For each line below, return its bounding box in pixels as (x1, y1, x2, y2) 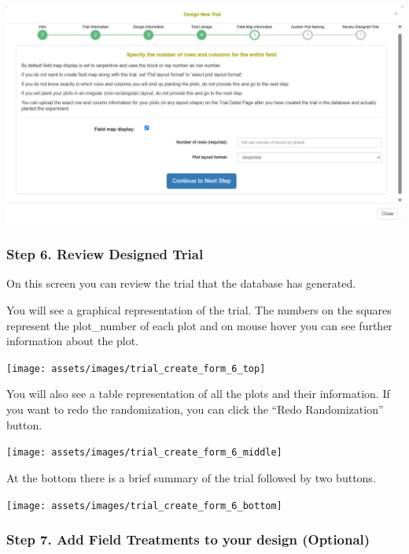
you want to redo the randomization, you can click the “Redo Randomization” (6, 401, 384, 418)
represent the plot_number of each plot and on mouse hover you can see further (6, 317, 392, 333)
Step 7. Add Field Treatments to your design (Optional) (6, 530, 370, 549)
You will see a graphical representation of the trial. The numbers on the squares (6, 302, 392, 318)
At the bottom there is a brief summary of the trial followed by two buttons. (6, 469, 376, 485)
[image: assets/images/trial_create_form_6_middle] (6, 447, 282, 459)
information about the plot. (6, 333, 139, 349)
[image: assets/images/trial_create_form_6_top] (6, 363, 266, 374)
